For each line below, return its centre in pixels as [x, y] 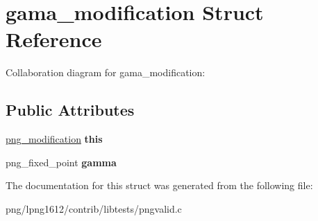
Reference [54, 39]
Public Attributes [70, 110]
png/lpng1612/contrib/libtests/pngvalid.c [94, 208]
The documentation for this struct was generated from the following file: [159, 185]
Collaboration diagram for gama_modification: [106, 72]
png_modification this [54, 139]
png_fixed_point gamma [61, 162]
